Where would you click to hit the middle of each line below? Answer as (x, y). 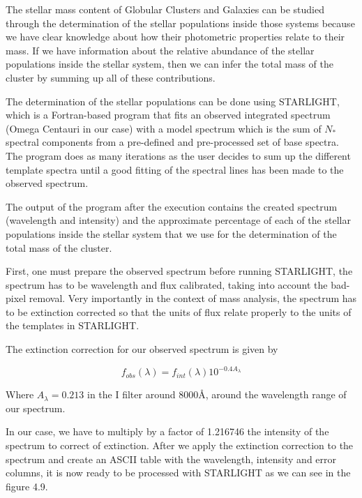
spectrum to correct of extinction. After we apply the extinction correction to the (180, 445)
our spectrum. (36, 408)
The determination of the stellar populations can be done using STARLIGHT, (173, 101)
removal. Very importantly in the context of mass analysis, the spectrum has (193, 298)
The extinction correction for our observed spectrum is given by (142, 349)
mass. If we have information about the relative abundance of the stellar (160, 50)
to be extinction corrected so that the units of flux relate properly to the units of (179, 311)
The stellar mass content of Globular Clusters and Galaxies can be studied (165, 9)
